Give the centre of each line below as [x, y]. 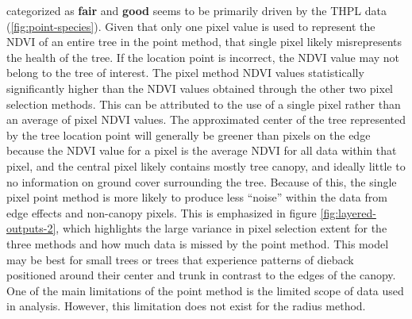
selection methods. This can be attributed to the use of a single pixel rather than [204, 104]
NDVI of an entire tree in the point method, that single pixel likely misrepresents [204, 42]
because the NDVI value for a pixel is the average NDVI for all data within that [202, 150]
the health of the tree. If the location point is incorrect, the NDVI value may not [203, 57]
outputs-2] [31, 228]
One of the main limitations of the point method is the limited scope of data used [205, 290]
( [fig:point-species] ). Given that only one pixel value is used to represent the [191, 26]
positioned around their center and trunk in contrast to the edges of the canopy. [201, 275]
